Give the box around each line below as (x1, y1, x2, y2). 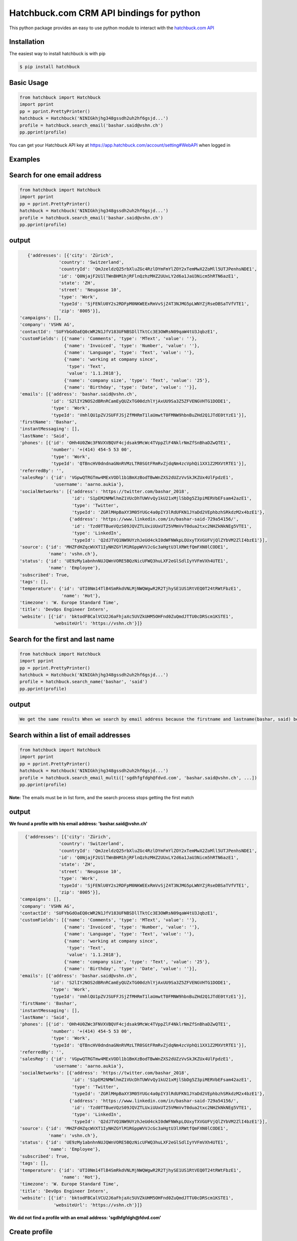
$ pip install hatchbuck (19, 64, 80, 69)
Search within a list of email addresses (9, 731, 131, 739)
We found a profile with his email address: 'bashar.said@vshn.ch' (9, 821, 148, 827)
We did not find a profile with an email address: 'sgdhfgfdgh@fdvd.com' (9, 1215, 161, 1221)
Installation (9, 38, 45, 46)
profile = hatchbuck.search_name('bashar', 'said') (19, 679, 148, 685)
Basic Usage (9, 78, 49, 87)
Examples (9, 155, 41, 163)
